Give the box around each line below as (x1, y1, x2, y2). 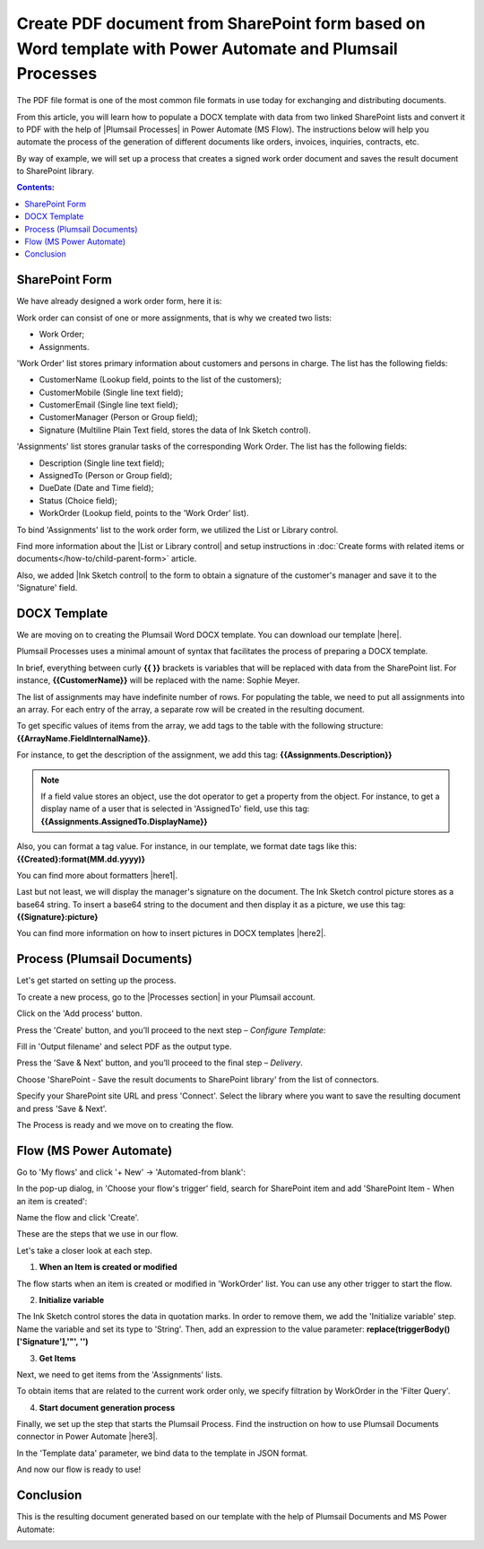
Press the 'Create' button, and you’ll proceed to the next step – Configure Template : (16, 1024, 326, 1036)
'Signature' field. (16, 582, 78, 593)
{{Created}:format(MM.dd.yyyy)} (16, 853, 145, 864)
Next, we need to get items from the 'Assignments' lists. (16, 1369, 223, 1379)
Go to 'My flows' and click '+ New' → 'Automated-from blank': (16, 1167, 246, 1177)
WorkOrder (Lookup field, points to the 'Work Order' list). (39, 508, 249, 519)
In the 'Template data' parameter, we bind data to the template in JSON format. (16, 1448, 308, 1458)
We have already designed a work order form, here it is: (16, 296, 222, 307)
